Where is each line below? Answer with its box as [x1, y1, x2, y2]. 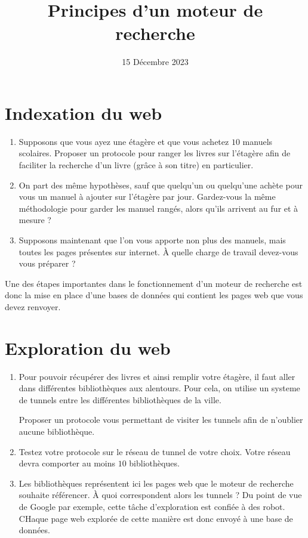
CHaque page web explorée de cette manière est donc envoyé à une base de [19, 512, 293, 524]
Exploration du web [5, 335, 171, 360]
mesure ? [19, 214, 51, 226]
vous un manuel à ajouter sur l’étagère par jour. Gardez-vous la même [19, 190, 276, 203]
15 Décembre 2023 [122, 55, 189, 68]
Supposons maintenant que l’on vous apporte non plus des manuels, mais [19, 234, 286, 246]
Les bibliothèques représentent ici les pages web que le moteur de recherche [19, 477, 294, 489]
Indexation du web [5, 100, 162, 125]
